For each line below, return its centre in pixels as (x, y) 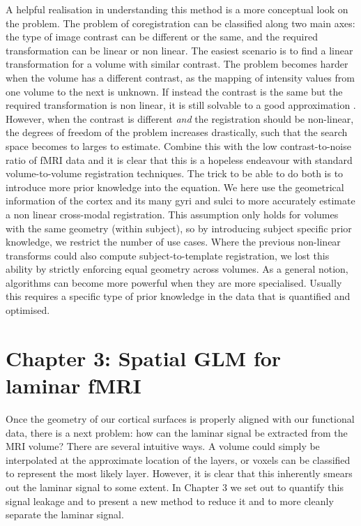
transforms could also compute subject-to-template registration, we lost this (168, 255)
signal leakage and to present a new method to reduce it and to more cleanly (170, 501)
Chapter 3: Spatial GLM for (144, 358)
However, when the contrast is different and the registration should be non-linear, (180, 118)
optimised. (28, 310)
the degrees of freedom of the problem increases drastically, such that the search (177, 132)
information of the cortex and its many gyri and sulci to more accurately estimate (180, 201)
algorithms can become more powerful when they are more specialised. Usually (174, 282)
